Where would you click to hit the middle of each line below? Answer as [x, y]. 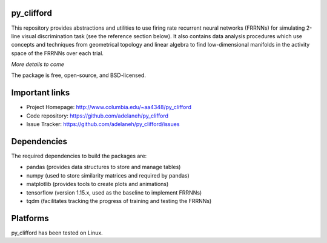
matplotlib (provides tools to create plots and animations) [97, 184]
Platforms [30, 218]
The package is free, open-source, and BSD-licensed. [79, 75]
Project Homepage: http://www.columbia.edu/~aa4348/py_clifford [109, 107]
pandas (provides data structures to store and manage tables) [104, 167]
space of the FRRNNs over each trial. [58, 53]
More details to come [38, 64]
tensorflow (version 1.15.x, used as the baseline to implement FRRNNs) [114, 192]
